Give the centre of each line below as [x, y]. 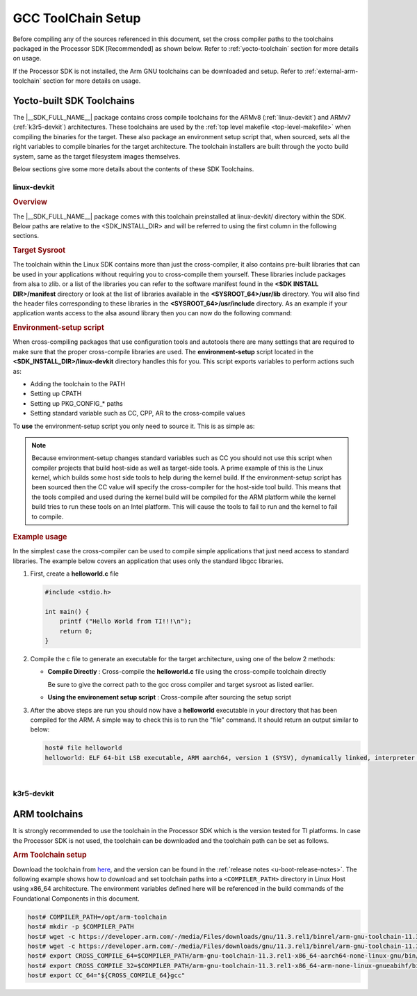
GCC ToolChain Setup [77, 18]
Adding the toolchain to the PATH [77, 384]
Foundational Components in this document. [76, 899]
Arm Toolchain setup [50, 855]
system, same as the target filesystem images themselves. [97, 156]
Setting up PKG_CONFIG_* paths [76, 403]
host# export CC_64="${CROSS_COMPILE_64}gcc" [106, 975]
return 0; [76, 631]
